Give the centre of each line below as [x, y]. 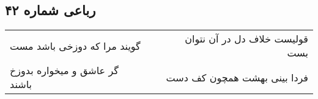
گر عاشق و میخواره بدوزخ [64, 70]
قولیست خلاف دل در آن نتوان [246, 39]
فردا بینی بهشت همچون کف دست [237, 77]
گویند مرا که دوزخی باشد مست [75, 46]
